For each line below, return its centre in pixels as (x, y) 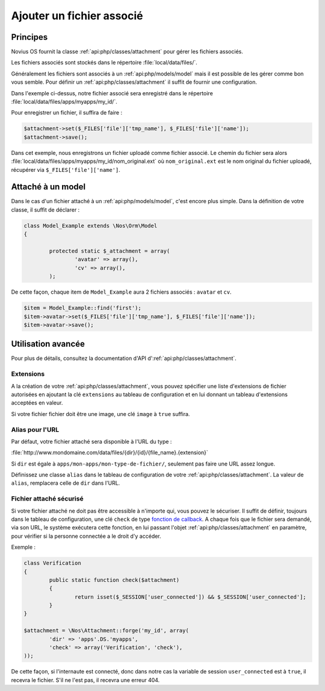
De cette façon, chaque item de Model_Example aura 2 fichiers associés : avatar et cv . (121, 292)
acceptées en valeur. (37, 403)
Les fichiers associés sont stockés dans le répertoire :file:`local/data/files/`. (104, 63)
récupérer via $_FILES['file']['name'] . (66, 169)
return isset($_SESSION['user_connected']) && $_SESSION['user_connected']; (190, 597)
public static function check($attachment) (114, 580)
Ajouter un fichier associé (77, 16)
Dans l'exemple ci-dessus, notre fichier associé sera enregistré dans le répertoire (112, 93)
